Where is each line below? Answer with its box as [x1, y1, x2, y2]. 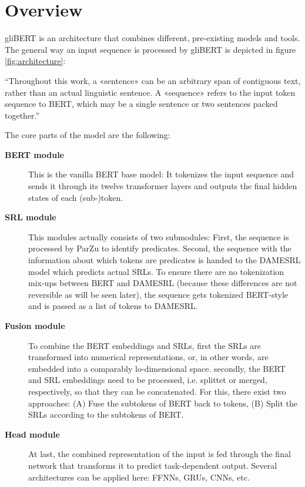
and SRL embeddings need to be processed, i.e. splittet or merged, [28, 374, 267, 386]
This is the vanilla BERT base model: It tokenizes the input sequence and [28, 168, 294, 180]
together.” [5, 109, 40, 121]
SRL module [5, 211, 56, 223]
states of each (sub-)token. [28, 191, 123, 203]
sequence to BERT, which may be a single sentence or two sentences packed [5, 98, 278, 110]
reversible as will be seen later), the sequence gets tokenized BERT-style [28, 288, 289, 300]
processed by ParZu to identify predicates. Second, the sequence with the [28, 242, 291, 254]
